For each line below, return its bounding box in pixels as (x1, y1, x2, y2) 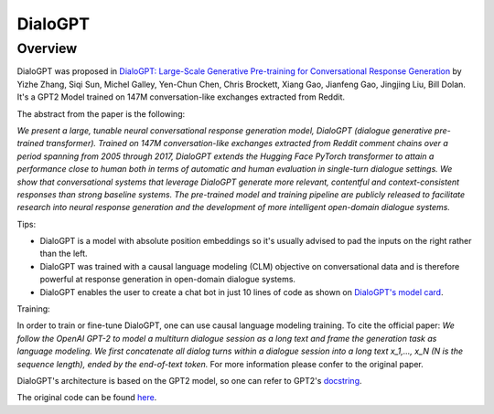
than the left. (39, 248, 88, 260)
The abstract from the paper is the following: (16, 108, 186, 119)
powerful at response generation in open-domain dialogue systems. (39, 274, 296, 285)
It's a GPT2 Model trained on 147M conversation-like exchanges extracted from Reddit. (16, 91, 346, 102)
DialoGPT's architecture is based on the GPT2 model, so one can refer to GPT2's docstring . (16, 375, 362, 386)
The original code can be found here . (16, 392, 157, 403)
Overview (16, 40, 78, 57)
